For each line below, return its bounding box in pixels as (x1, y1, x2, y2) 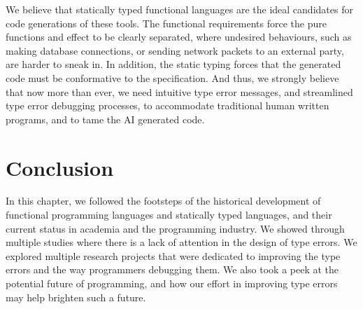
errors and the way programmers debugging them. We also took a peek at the (6, 262, 339, 277)
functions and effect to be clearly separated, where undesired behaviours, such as (6, 29, 352, 44)
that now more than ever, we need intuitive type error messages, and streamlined (6, 84, 353, 99)
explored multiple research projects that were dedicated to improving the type (6, 248, 341, 263)
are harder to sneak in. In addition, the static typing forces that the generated (6, 57, 341, 71)
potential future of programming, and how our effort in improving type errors (6, 276, 338, 291)
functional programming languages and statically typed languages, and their (6, 207, 332, 222)
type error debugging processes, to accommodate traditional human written (6, 98, 329, 113)
